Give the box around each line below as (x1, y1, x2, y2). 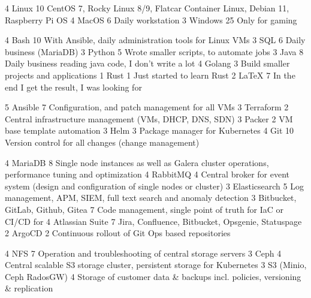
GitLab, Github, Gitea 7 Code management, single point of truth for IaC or (5, 203, 284, 215)
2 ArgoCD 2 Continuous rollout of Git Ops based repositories (5, 227, 231, 239)
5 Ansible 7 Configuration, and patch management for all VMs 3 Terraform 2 (5, 101, 289, 113)
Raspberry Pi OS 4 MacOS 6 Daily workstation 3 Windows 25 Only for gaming (5, 13, 297, 26)
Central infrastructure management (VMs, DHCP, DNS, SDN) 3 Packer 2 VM (5, 112, 293, 125)
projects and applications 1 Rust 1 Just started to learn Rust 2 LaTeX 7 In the (5, 68, 295, 81)
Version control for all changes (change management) (5, 136, 200, 148)
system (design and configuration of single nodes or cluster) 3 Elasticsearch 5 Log (5, 179, 304, 192)
